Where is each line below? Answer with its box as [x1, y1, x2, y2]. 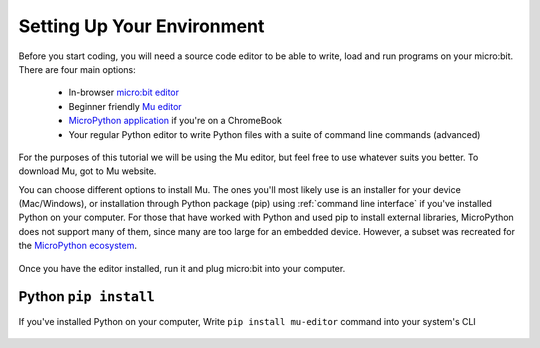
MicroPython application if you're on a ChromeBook [68, 115, 282, 127]
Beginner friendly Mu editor [68, 100, 182, 112]
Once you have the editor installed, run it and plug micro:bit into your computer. [18, 262, 346, 274]
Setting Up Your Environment [18, 15, 265, 37]
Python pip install [18, 288, 155, 305]
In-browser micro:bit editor [68, 86, 180, 99]
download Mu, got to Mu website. [18, 165, 157, 177]
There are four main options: [18, 63, 137, 75]
